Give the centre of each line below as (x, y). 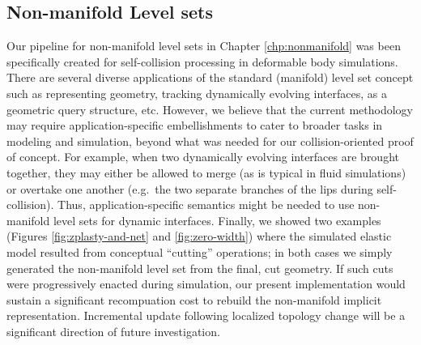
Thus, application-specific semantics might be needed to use (206, 204)
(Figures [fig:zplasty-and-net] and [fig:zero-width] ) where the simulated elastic (199, 236)
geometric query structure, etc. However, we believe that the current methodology (210, 109)
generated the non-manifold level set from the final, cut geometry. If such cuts (200, 268)
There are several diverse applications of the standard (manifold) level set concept (210, 77)
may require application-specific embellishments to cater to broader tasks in (195, 125)
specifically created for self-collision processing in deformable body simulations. (202, 61)
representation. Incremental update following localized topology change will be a (206, 315)
